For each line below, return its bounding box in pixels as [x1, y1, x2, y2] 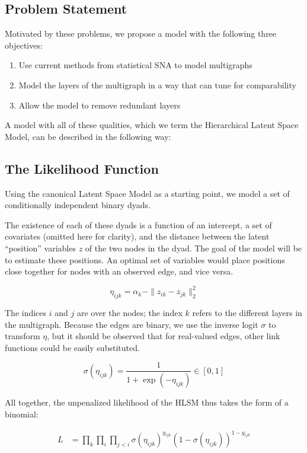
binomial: [5, 407, 39, 420]
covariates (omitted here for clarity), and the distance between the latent [5, 230, 270, 243]
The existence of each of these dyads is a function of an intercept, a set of [5, 218, 272, 231]
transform [5, 330, 40, 342]
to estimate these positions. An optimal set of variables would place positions [5, 253, 285, 266]
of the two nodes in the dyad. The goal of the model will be [85, 241, 302, 254]
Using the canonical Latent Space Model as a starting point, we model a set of [5, 187, 290, 199]
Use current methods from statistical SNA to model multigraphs [18, 59, 252, 71]
